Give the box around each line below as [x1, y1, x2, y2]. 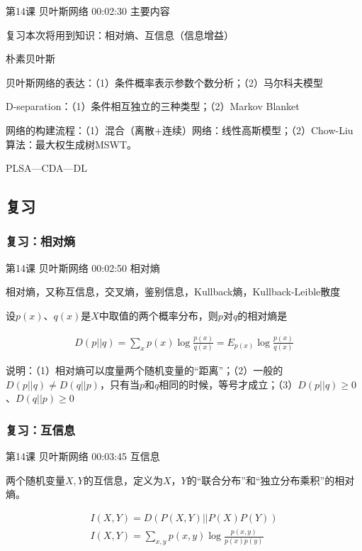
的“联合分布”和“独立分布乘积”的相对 [186, 472, 355, 487]
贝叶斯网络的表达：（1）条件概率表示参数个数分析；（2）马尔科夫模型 [6, 75, 323, 89]
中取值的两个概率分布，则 [98, 307, 218, 322]
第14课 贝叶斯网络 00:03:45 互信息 [6, 449, 160, 464]
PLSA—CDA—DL [6, 160, 87, 175]
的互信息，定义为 [83, 472, 163, 487]
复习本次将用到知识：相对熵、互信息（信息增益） [6, 27, 234, 42]
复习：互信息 [6, 420, 76, 438]
